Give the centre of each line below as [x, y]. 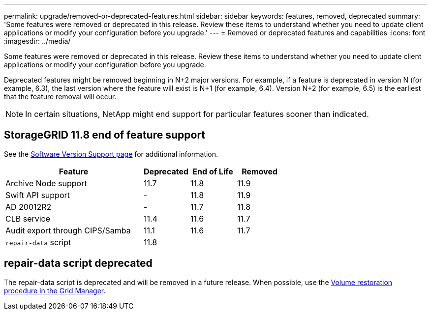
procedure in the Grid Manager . [55, 290]
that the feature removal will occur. [60, 97]
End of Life [213, 171]
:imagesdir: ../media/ [37, 41]
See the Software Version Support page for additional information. [111, 154]
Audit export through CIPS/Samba [68, 230]
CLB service [28, 218]
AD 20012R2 [29, 207]
